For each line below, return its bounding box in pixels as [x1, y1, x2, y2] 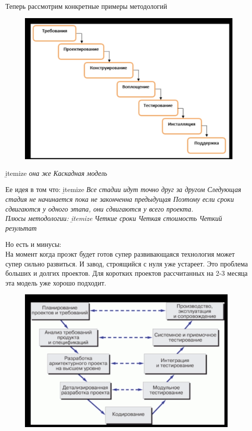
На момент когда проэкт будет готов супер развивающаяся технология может [5, 248, 235, 259]
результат [5, 222, 37, 233]
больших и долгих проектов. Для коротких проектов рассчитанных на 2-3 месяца [5, 268, 248, 278]
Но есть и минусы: [5, 239, 62, 249]
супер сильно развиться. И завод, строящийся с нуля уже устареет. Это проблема [5, 258, 248, 268]
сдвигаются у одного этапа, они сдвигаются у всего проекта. [5, 203, 194, 214]
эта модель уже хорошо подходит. [5, 277, 106, 287]
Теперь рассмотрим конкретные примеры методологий [5, 1, 167, 11]
